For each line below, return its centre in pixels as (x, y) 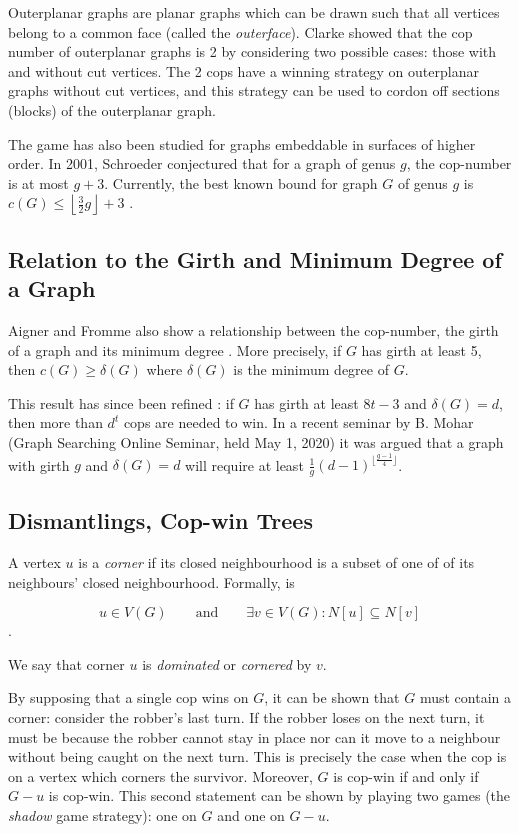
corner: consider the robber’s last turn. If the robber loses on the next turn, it (246, 717)
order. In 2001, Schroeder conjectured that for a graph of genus (202, 163)
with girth (39, 464)
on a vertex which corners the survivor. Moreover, (160, 775)
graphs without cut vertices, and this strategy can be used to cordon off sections (254, 90)
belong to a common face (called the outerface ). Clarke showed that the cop (240, 31)
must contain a (465, 697)
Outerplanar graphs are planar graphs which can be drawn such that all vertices (254, 12)
